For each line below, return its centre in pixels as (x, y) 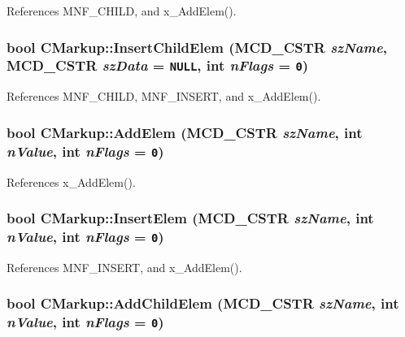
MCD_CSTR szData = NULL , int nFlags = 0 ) (158, 65)
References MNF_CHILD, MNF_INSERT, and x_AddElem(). (164, 96)
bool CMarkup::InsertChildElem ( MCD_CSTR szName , (197, 47)
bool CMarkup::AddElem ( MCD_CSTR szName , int (185, 132)
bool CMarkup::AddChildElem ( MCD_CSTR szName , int (203, 303)
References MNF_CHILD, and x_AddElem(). (122, 11)
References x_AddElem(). (71, 181)
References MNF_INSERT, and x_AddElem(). (124, 267)
